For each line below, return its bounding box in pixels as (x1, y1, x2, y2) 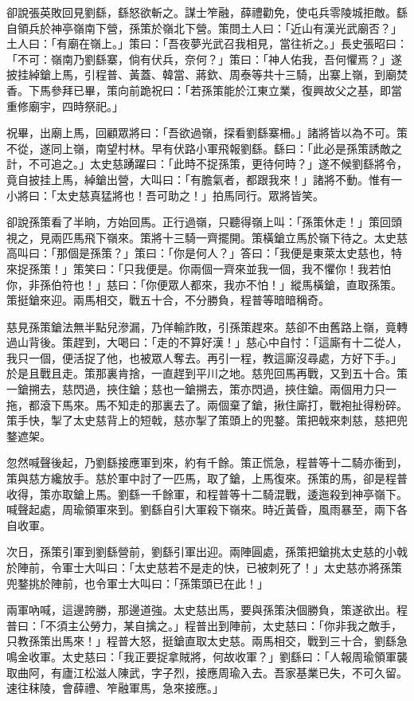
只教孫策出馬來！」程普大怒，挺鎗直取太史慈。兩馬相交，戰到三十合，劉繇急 (6, 632, 408, 649)
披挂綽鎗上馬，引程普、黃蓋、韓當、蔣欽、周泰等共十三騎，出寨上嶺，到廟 (6, 66, 396, 83)
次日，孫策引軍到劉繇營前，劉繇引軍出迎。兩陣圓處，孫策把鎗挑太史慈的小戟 (6, 543, 408, 560)
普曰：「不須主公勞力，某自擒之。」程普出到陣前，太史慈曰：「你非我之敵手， (6, 617, 402, 633)
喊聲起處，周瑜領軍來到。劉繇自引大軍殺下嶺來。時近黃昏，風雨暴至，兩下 (6, 501, 396, 518)
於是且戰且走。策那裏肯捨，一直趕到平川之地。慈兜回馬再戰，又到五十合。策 (6, 365, 408, 382)
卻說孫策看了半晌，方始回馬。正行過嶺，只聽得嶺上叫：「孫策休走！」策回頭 (6, 213, 402, 230)
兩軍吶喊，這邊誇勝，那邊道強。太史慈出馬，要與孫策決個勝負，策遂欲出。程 (6, 601, 408, 618)
